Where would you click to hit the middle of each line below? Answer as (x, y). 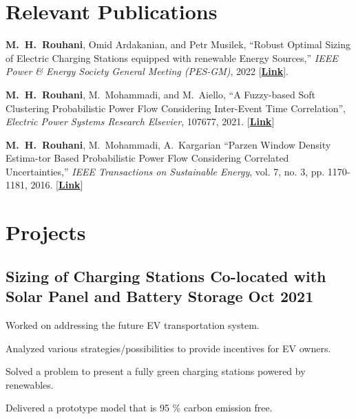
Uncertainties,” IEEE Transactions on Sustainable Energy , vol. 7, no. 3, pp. (165, 171)
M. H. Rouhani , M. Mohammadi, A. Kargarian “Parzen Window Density (168, 144)
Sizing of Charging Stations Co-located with (166, 276)
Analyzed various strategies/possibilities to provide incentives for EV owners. (168, 348)
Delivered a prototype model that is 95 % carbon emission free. (139, 408)
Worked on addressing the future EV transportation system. (133, 325)
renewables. (30, 384)
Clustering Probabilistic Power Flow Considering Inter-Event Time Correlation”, (176, 108)
